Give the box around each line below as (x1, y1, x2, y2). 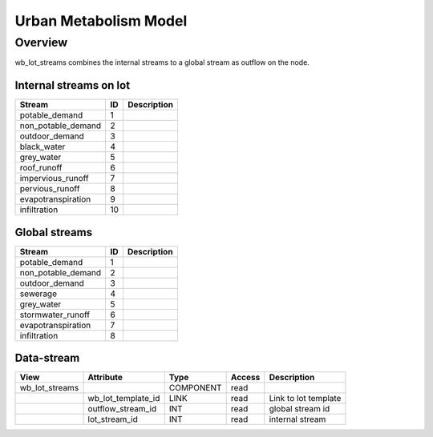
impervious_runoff (19, 173, 89, 184)
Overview (14, 35, 68, 50)
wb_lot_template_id (87, 393, 160, 404)
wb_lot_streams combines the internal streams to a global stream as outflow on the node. (14, 58, 310, 67)
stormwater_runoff (19, 309, 91, 320)
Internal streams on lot (14, 78, 131, 92)
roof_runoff (19, 162, 63, 174)
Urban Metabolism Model (14, 12, 188, 30)
